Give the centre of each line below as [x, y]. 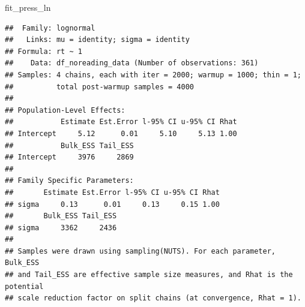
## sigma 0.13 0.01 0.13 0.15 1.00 [112, 204]
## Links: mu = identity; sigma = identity [97, 40]
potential [24, 286]
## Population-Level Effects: [65, 110]
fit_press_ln [28, 7]
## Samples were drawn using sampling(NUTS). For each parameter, [140, 251]
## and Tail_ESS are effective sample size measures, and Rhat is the [149, 275]
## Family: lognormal [50, 28]
